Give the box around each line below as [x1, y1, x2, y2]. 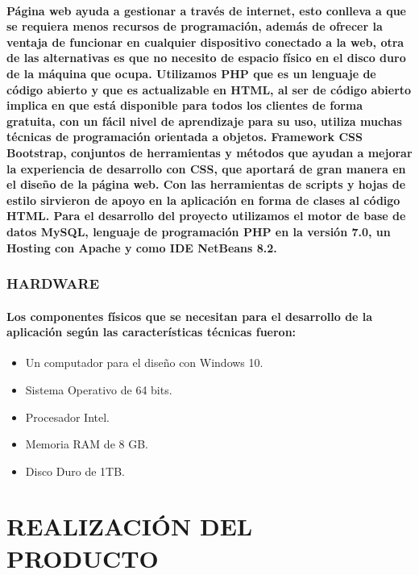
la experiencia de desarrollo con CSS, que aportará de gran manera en [6, 160, 406, 177]
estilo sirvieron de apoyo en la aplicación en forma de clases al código [6, 191, 400, 208]
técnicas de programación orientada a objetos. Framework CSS [6, 128, 363, 145]
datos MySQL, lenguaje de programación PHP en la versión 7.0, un [6, 223, 391, 240]
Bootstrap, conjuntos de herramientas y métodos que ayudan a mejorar [6, 144, 413, 160]
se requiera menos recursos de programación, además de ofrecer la [6, 18, 383, 35]
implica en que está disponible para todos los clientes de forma [6, 97, 363, 114]
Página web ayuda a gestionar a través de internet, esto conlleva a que [6, 2, 406, 19]
